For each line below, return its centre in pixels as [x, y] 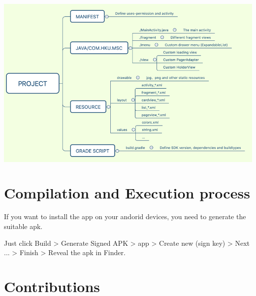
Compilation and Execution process [127, 193]
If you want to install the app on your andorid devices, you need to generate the [125, 216]
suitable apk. [23, 226]
